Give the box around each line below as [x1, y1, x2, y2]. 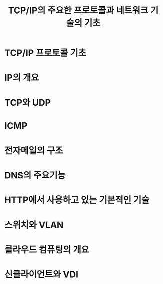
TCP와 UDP [4, 97, 51, 108]
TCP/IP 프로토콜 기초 [4, 47, 87, 59]
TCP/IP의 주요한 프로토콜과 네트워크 [8, 5, 148, 16]
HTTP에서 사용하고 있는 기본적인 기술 [4, 194, 150, 206]
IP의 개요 [4, 72, 39, 83]
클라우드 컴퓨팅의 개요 [4, 244, 89, 255]
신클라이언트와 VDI [4, 269, 78, 280]
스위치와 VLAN [4, 219, 64, 231]
